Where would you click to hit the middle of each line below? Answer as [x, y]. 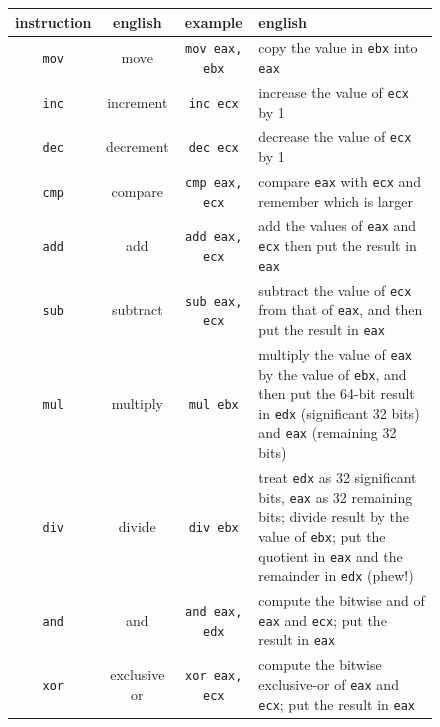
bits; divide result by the [334, 516]
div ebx [213, 528]
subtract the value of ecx [335, 289]
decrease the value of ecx [335, 136]
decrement [137, 146]
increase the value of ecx [334, 91]
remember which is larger [335, 200]
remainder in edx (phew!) [336, 575]
